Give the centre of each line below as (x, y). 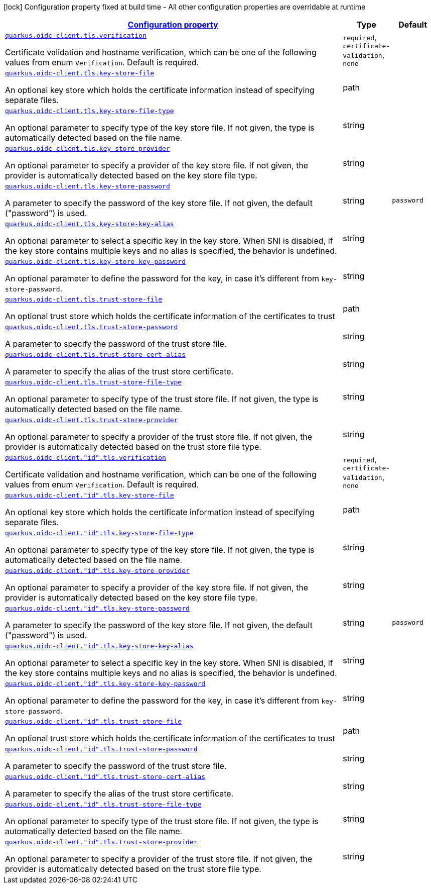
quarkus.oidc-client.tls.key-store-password (88, 186)
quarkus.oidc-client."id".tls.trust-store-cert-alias (105, 777)
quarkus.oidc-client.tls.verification (76, 35)
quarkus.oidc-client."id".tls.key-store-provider (97, 571)
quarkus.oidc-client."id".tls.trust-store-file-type (103, 804)
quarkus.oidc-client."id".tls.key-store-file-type (99, 533)
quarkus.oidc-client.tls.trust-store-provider (92, 420)
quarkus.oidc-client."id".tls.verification (86, 458)
